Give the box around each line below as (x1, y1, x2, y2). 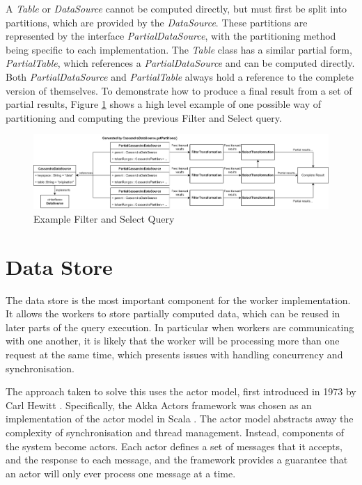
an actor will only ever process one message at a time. (6, 466, 236, 480)
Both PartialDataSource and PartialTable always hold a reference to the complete (6, 69, 354, 84)
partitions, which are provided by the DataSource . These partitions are (6, 15, 308, 29)
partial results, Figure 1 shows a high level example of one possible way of (6, 97, 322, 111)
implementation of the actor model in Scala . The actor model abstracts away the (6, 411, 354, 426)
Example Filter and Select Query (33, 211, 175, 225)
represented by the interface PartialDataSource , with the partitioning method (6, 29, 336, 43)
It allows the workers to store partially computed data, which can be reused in (6, 306, 340, 321)
